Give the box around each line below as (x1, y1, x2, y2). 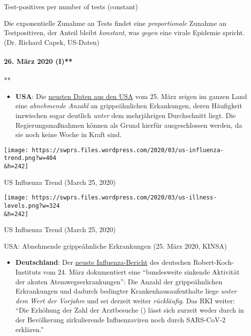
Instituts (15, 267, 41, 277)
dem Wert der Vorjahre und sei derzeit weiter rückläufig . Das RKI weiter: (15, 295, 235, 305)
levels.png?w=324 (4, 202, 60, 209)
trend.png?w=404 (4, 155, 57, 162)
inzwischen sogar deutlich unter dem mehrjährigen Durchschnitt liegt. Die (15, 110, 236, 120)
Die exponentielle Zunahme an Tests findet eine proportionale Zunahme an (4, 18, 227, 28)
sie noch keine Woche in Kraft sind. (15, 129, 122, 139)
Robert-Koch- (193, 257, 234, 267)
